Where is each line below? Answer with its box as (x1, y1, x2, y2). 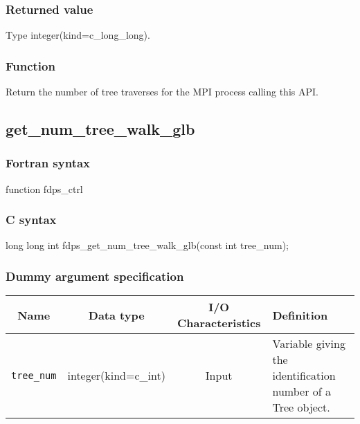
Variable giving (272, 335, 345, 352)
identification (272, 367, 336, 384)
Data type (88, 306, 145, 323)
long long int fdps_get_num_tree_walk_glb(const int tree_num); (6, 238, 289, 252)
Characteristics (177, 315, 261, 331)
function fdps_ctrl (6, 181, 83, 196)
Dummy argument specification (6, 267, 184, 284)
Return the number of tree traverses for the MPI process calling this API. (6, 84, 318, 99)
